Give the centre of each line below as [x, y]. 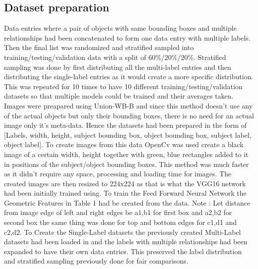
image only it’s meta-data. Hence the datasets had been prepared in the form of [126, 125]
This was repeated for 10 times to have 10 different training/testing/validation [123, 86]
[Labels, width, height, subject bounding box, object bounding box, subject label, [128, 134]
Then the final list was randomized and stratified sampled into [99, 47]
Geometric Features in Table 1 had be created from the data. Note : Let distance [127, 202]
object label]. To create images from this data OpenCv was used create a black [124, 144]
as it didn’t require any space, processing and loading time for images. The [118, 174]
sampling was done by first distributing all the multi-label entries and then [118, 67]
